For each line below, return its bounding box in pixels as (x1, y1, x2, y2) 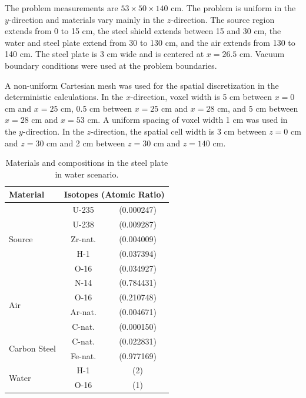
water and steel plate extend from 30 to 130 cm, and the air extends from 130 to (5, 36, 295, 48)
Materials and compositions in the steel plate (5, 156, 168, 169)
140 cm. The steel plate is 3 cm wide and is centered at (5, 48, 204, 60)
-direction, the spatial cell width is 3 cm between (91, 125, 267, 137)
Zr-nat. (71, 232, 96, 245)
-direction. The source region (171, 13, 275, 25)
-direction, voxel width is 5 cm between (130, 91, 272, 103)
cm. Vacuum (240, 48, 285, 60)
